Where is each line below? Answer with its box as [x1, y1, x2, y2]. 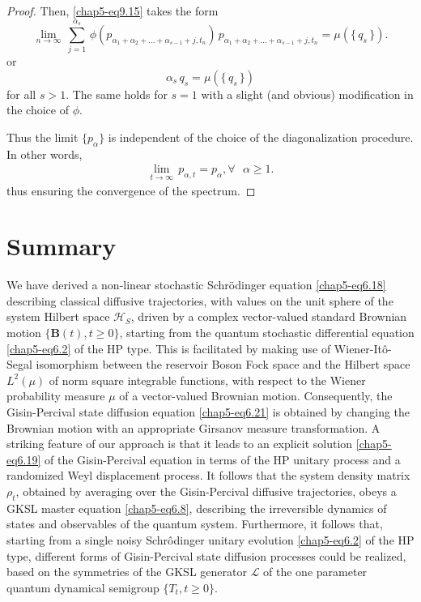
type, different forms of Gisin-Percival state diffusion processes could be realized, [6, 547, 406, 564]
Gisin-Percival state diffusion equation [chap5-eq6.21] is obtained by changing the [6, 403, 410, 421]
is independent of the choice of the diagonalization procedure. [108, 128, 414, 145]
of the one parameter [263, 563, 368, 580]
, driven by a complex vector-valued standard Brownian [130, 308, 407, 325]
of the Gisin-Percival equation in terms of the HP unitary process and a [45, 450, 401, 468]
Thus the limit [6, 128, 79, 145]
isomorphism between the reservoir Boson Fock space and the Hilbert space [36, 356, 410, 373]
